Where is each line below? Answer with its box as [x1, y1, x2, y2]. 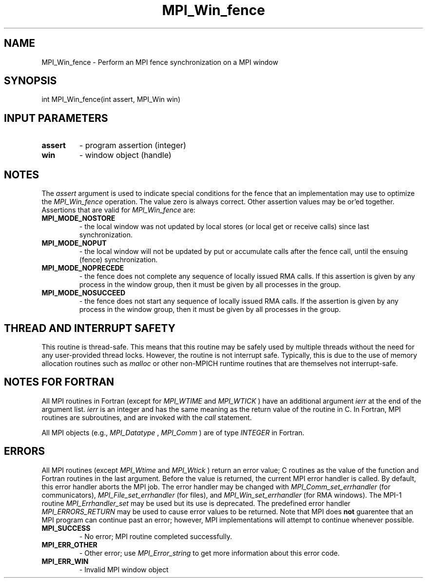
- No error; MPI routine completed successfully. [79, 532, 233, 541]
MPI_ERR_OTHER [41, 540, 97, 549]
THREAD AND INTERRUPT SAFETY [4, 322, 175, 334]
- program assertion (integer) [79, 140, 186, 151]
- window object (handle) [79, 150, 172, 160]
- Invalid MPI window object [79, 565, 169, 574]
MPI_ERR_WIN [41, 557, 89, 565]
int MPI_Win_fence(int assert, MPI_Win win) [41, 95, 180, 104]
